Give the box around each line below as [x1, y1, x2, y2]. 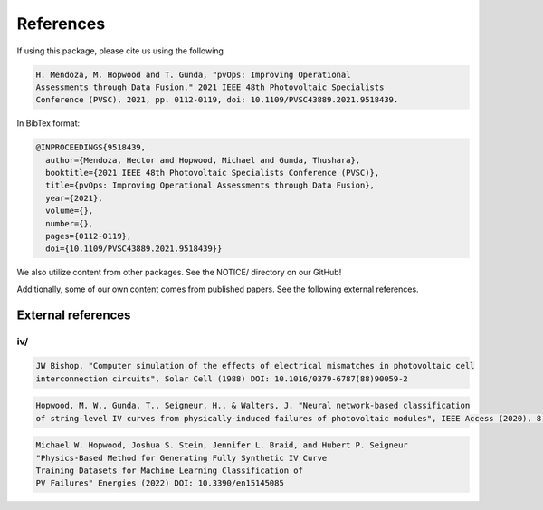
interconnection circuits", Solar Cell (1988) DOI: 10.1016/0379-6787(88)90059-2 [35, 373, 409, 384]
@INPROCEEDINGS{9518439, [35, 142, 147, 153]
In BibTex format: [16, 118, 81, 129]
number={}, [45, 218, 94, 228]
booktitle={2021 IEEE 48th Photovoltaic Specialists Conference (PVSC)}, [45, 168, 380, 178]
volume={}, [45, 206, 94, 217]
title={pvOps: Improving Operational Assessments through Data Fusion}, [45, 180, 376, 190]
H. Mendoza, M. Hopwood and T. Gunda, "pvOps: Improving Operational [35, 69, 351, 80]
